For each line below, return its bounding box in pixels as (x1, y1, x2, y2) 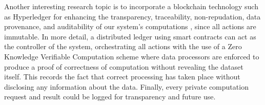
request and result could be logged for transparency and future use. (4, 91, 216, 102)
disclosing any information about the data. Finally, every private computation (4, 81, 249, 92)
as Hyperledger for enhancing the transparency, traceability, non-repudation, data (4, 11, 261, 22)
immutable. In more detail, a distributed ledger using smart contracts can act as (4, 31, 256, 41)
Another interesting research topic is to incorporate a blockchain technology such (4, 1, 258, 11)
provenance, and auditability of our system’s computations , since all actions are (4, 21, 256, 32)
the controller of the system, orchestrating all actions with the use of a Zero (4, 41, 242, 52)
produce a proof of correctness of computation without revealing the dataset (4, 61, 243, 72)
